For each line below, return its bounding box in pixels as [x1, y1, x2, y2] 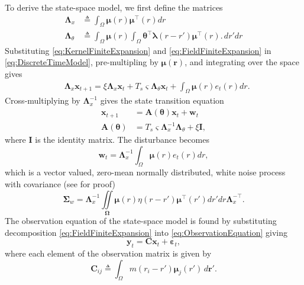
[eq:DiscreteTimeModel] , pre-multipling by [5, 56, 159, 68]
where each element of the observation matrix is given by [5, 246, 212, 259]
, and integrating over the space [185, 56, 299, 68]
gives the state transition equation [100, 94, 224, 107]
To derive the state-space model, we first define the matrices [5, 1, 223, 13]
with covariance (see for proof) [5, 178, 115, 190]
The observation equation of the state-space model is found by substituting [5, 214, 277, 226]
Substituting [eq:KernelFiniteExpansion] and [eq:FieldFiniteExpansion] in [5, 44, 271, 56]
